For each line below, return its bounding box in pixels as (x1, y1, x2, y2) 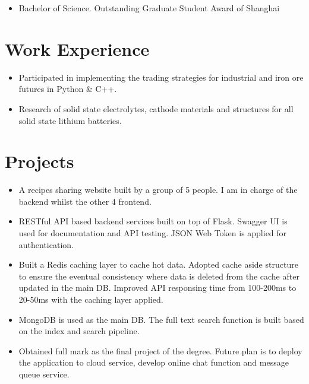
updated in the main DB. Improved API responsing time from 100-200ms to (18, 281, 297, 294)
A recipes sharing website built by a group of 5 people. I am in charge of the (18, 183, 298, 196)
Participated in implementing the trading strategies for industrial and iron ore (18, 71, 304, 83)
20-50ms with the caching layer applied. (18, 293, 163, 305)
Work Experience (5, 36, 150, 61)
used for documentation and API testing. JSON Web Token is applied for (18, 227, 287, 239)
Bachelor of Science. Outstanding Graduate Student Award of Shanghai (18, 2, 280, 14)
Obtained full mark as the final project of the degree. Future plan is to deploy (18, 344, 302, 357)
